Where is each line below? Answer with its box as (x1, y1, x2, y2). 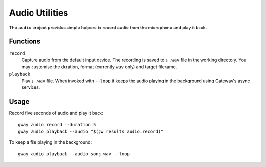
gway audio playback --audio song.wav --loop (18, 151, 130, 157)
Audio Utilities (9, 7, 68, 18)
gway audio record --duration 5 (18, 122, 96, 127)
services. (21, 84, 40, 90)
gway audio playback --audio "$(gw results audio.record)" (18, 129, 164, 135)
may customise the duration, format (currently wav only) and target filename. (21, 64, 177, 70)
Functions (9, 37, 41, 46)
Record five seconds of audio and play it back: (9, 111, 103, 116)
